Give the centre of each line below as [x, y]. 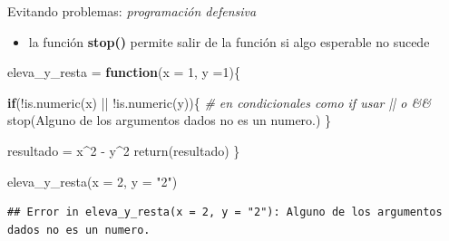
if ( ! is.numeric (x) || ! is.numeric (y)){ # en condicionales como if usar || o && [219, 102]
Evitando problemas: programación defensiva [132, 11]
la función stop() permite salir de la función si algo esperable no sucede [229, 41]
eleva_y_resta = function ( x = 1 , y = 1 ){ [124, 72]
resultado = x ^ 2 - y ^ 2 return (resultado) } [124, 150]
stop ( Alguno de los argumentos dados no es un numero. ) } [170, 120]
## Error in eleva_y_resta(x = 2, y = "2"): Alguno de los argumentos [225, 212]
